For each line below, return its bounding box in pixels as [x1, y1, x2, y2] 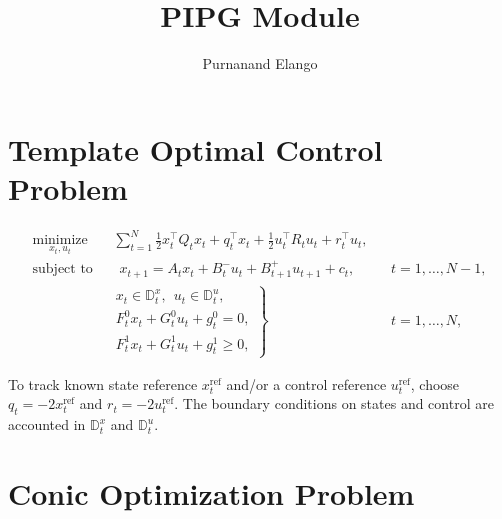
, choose [410, 373, 460, 394]
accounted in [8, 414, 86, 435]
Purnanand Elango [202, 53, 318, 74]
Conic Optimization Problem [8, 472, 415, 513]
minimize [32, 233, 88, 248]
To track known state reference [8, 373, 198, 394]
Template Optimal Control [8, 128, 383, 169]
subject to [32, 262, 93, 277]
